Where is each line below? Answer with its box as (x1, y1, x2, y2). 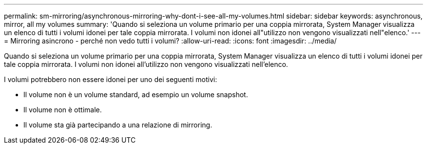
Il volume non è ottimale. (23, 106, 102, 114)
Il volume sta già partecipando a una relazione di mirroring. (23, 121, 213, 129)
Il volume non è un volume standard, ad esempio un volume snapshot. (23, 90, 248, 99)
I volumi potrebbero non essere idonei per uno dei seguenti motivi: (4, 75, 217, 84)
